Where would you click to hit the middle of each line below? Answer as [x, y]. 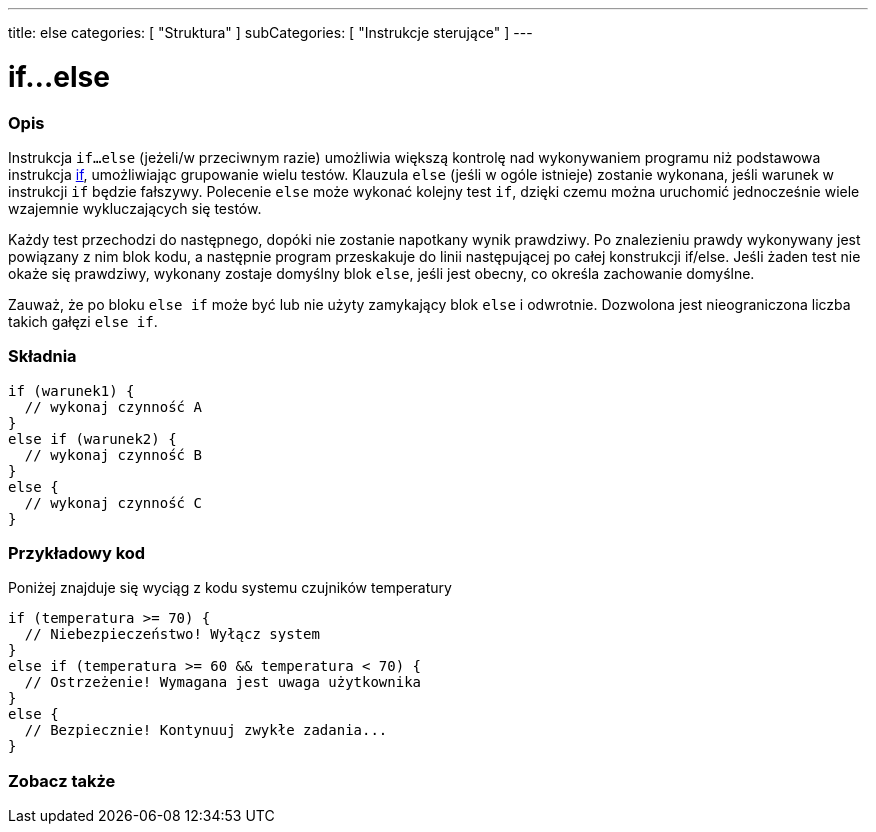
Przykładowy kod [77, 553]
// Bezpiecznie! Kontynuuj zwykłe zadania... [206, 730]
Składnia [42, 356]
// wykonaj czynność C [113, 502]
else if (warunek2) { [92, 438]
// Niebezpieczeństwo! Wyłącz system [172, 634]
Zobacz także [62, 780]
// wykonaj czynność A [113, 406]
